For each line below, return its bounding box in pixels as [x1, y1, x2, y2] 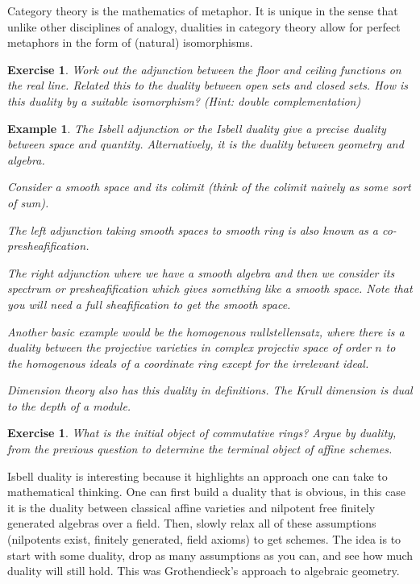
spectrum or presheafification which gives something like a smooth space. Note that [7, 280, 413, 297]
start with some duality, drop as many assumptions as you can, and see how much [7, 546, 414, 563]
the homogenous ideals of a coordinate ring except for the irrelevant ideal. [7, 354, 369, 371]
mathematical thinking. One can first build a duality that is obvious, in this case [7, 483, 405, 500]
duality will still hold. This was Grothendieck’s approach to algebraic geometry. [7, 562, 400, 579]
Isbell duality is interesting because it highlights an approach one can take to [7, 467, 388, 484]
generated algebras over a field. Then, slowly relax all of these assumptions [7, 515, 376, 532]
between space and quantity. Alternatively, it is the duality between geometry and [7, 136, 404, 152]
